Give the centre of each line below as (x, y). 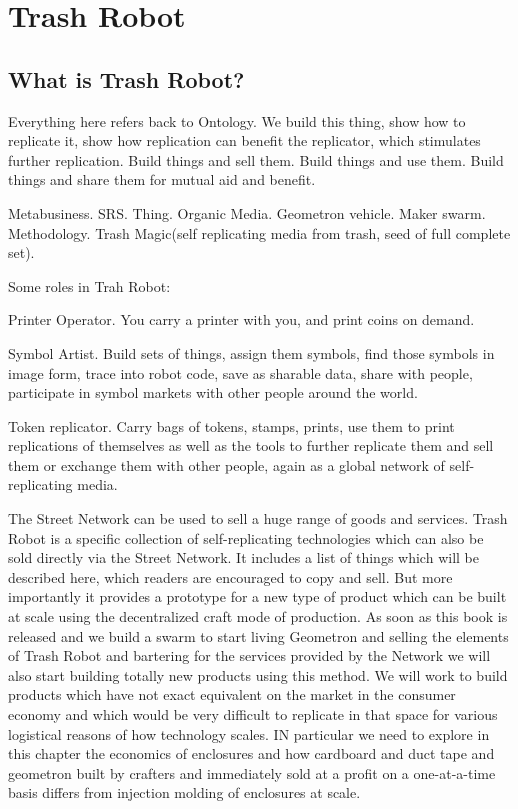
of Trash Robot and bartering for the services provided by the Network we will (249, 655)
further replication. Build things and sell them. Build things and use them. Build (256, 159)
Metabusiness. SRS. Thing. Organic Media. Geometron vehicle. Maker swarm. (247, 212)
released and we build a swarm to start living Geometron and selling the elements (258, 635)
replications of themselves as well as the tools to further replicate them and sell (251, 445)
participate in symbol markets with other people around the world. (213, 392)
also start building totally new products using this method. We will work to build (258, 674)
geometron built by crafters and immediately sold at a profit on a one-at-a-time (252, 772)
